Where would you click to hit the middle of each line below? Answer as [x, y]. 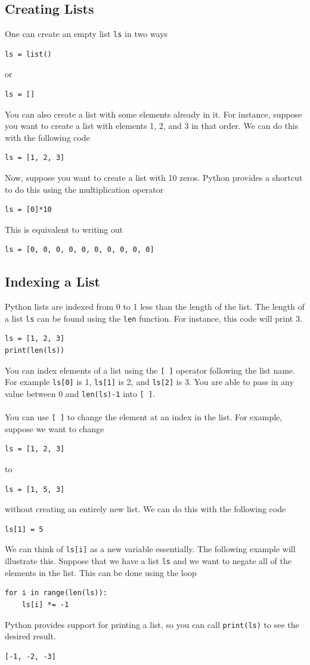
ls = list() [28, 54]
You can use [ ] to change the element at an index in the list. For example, [144, 417]
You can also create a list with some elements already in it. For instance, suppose [154, 114]
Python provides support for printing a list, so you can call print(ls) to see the [152, 624]
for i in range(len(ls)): [56, 593]
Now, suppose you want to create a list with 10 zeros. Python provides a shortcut [154, 178]
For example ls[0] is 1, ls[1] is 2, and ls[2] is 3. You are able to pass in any [149, 382]
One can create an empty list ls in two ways [86, 34]
